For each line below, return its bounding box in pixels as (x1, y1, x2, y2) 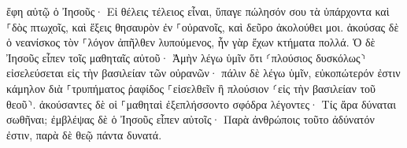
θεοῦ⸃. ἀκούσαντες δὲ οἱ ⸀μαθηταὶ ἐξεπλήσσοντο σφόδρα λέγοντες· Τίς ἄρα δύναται (6, 95, 396, 112)
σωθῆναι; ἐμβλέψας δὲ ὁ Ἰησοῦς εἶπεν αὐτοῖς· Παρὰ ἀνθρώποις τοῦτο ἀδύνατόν (6, 111, 375, 128)
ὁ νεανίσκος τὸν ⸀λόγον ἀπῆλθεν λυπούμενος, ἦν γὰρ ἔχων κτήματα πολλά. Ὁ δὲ (6, 34, 376, 50)
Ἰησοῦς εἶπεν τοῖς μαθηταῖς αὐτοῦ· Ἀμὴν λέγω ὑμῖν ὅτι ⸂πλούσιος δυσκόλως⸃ (6, 49, 366, 65)
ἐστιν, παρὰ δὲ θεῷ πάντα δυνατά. (6, 126, 162, 142)
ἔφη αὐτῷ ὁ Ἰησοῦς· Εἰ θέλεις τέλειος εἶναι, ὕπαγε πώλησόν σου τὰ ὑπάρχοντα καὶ (6, 3, 390, 19)
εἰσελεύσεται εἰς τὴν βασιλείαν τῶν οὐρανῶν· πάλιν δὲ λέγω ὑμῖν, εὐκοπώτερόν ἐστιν (6, 65, 401, 81)
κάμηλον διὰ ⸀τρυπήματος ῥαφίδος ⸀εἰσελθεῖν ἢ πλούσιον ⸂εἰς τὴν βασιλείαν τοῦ (6, 80, 376, 96)
